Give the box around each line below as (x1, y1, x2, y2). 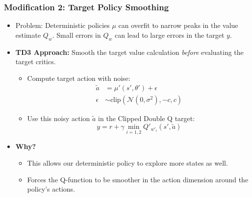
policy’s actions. (27, 184, 75, 194)
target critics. (15, 56, 56, 67)
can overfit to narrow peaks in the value (118, 20, 238, 30)
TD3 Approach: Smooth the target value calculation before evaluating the (15, 47, 244, 57)
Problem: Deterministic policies (15, 20, 110, 30)
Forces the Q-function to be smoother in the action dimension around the (27, 174, 249, 184)
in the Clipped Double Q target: (98, 113, 195, 123)
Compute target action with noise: (27, 73, 130, 83)
